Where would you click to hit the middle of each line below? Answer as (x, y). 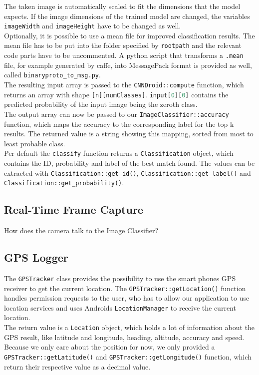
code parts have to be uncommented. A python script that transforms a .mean (124, 55)
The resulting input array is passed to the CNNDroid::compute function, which (124, 84)
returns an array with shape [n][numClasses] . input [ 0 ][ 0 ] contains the (116, 94)
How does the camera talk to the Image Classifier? (81, 230)
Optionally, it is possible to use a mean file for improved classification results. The (129, 35)
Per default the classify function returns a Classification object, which (119, 153)
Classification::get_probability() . (64, 183)
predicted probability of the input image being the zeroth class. (101, 104)
